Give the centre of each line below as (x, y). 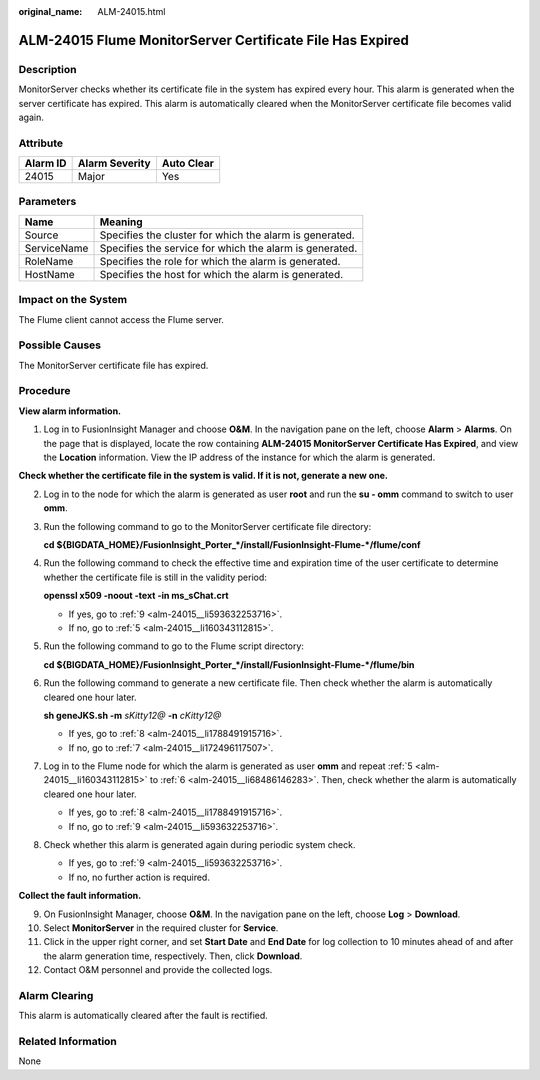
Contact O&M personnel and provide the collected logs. (158, 970)
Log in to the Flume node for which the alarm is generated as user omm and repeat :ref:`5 (228, 766)
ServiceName (56, 248)
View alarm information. (70, 411)
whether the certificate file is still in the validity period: (155, 577)
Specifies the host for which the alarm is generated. (221, 274)
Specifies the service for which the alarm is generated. (228, 248)
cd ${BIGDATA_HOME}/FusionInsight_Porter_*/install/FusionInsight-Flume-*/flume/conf (232, 544)
